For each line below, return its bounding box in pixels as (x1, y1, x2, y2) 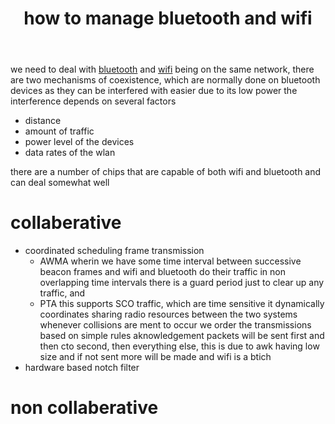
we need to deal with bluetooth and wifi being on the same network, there (10, 63, 315, 76)
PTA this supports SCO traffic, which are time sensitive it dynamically (39, 298, 325, 310)
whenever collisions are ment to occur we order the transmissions (39, 319, 312, 331)
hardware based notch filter (24, 362, 140, 374)
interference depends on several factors (10, 95, 177, 107)
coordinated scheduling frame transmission (24, 245, 205, 257)
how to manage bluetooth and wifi (23, 7, 313, 30)
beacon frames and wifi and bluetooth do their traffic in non (39, 266, 286, 278)
